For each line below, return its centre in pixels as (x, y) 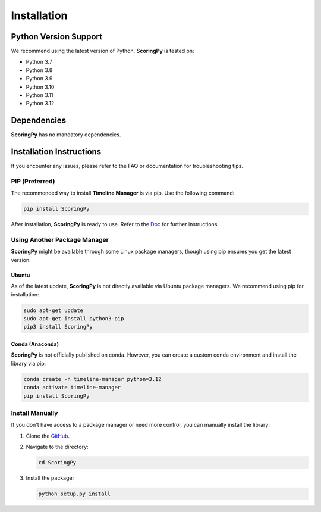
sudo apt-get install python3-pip (74, 319)
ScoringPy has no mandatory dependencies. (66, 135)
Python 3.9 (39, 79)
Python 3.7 (39, 62)
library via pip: (29, 363)
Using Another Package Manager (60, 240)
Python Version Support (57, 37)
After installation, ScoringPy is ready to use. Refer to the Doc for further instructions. (115, 224)
